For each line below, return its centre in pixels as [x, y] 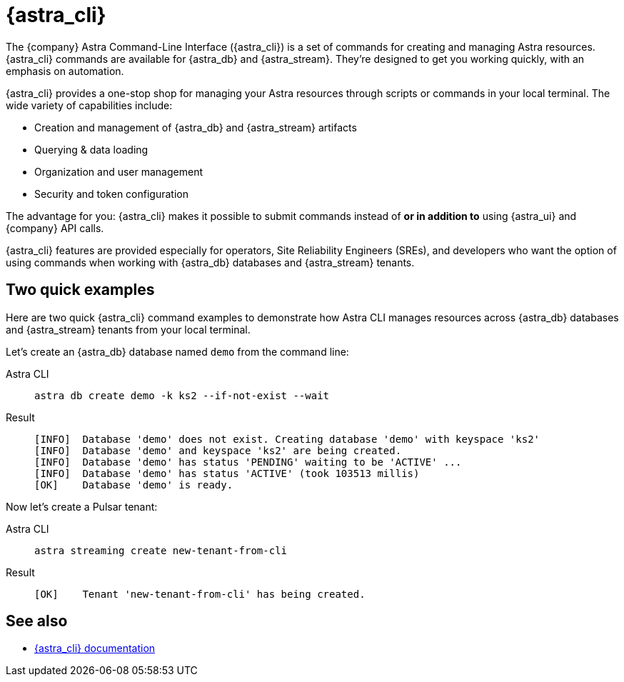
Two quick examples [80, 290]
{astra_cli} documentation [95, 648]
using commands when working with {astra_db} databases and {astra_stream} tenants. [210, 262]
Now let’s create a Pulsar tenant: [82, 506]
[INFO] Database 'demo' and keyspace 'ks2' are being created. [218, 450]
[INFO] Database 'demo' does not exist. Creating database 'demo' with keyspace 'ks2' [287, 439]
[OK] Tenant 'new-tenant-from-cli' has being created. [200, 594]
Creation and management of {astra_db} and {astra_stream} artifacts [196, 127]
